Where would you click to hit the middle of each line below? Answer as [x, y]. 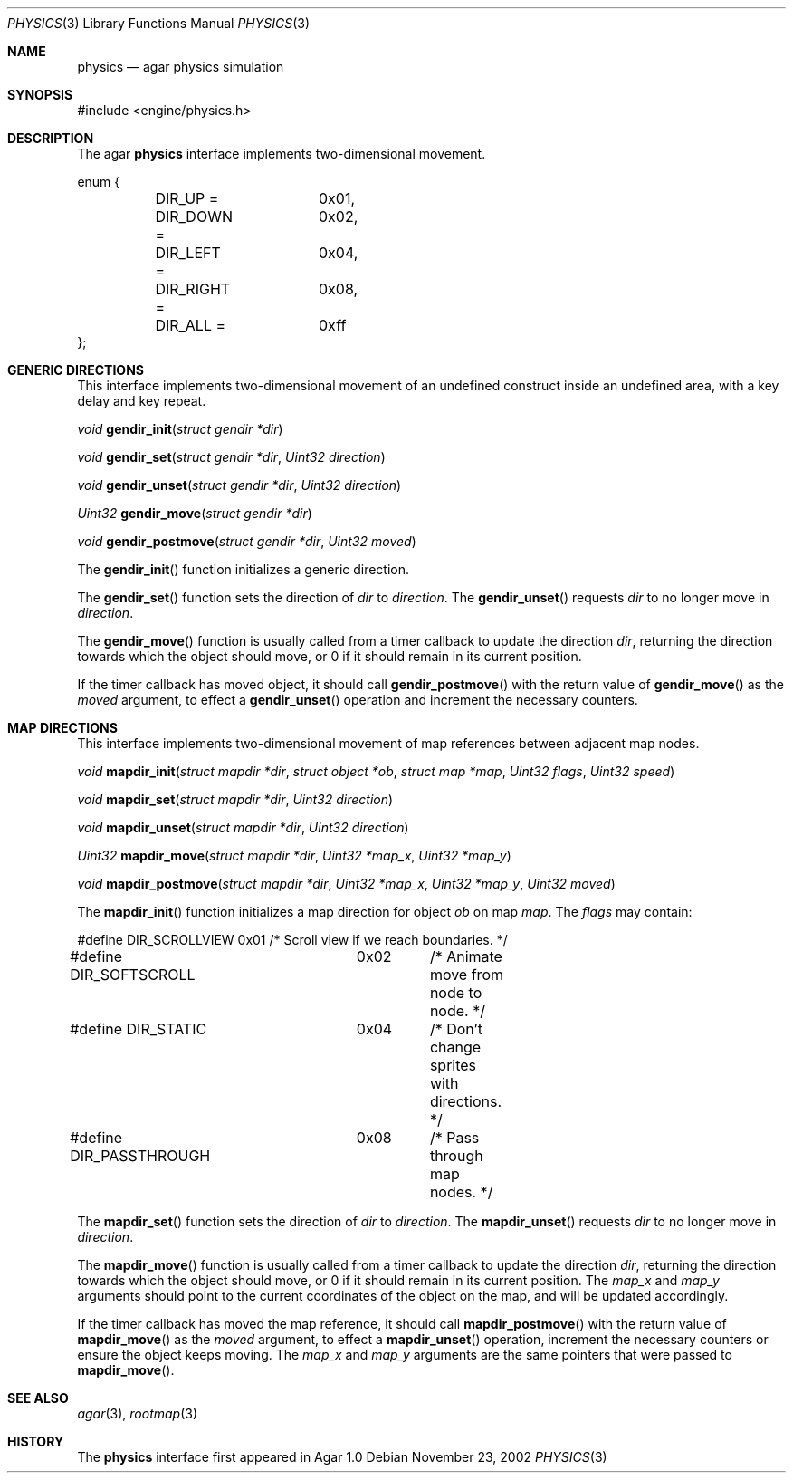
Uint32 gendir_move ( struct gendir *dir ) [195, 513]
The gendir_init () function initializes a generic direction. [244, 569]
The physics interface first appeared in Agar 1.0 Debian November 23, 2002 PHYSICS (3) [342, 1457]
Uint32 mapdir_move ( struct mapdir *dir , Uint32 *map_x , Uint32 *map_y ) [294, 855]
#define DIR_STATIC [139, 1029]
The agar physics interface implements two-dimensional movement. [282, 154]
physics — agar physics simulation [181, 67]
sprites [453, 1065]
